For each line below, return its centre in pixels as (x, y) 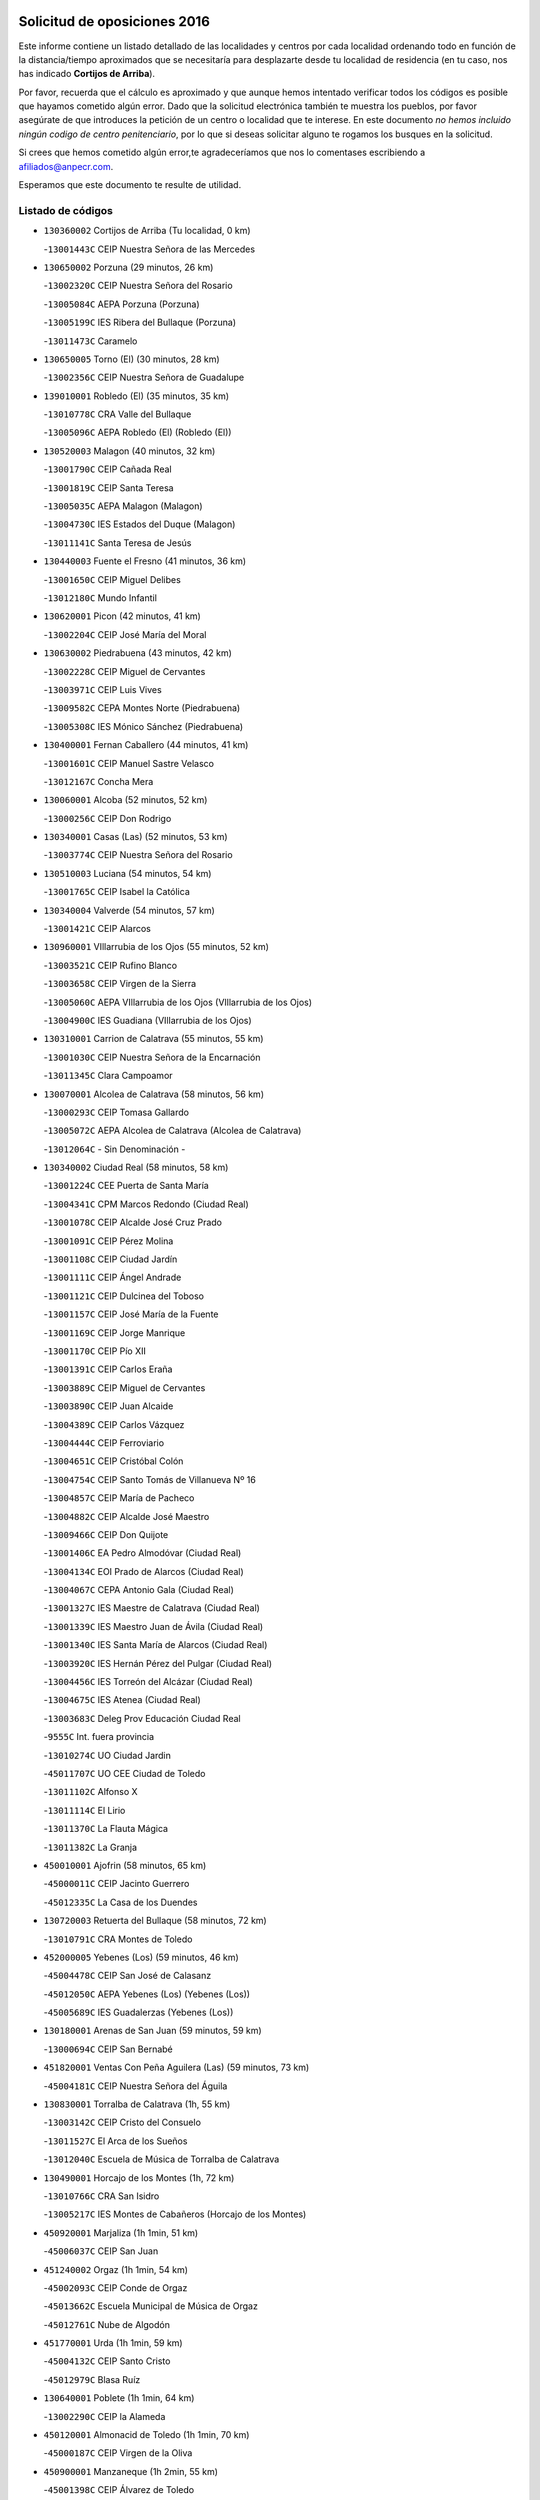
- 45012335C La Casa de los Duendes (120, 1902)
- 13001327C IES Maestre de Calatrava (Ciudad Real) (151, 1608)
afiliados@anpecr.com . (66, 166)
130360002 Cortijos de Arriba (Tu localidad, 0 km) (147, 231)
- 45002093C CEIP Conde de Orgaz (115, 2287)
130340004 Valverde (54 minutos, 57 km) (129, 910)
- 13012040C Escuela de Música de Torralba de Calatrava (161, 2159)
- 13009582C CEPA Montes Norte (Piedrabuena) (142, 708)
